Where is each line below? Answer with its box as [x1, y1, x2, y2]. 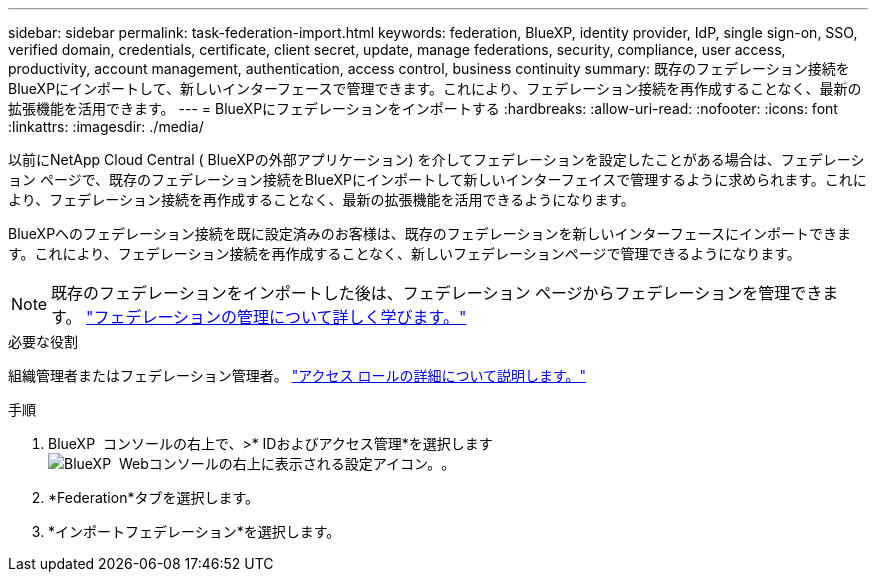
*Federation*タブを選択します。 [48, 489, 260, 506]
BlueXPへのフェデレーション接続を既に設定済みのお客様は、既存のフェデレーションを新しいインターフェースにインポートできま [8, 225, 851, 242]
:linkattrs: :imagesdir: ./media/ [8, 118, 204, 135]
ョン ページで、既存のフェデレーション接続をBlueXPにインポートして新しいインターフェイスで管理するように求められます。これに [8, 171, 867, 188]
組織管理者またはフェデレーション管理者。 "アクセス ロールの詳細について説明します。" [8, 367, 587, 384]
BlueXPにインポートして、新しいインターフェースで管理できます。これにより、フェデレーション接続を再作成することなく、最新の [8, 80, 862, 97]
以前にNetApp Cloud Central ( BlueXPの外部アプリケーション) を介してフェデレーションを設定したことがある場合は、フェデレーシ [8, 151, 865, 168]
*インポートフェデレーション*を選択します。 [48, 523, 341, 540]
